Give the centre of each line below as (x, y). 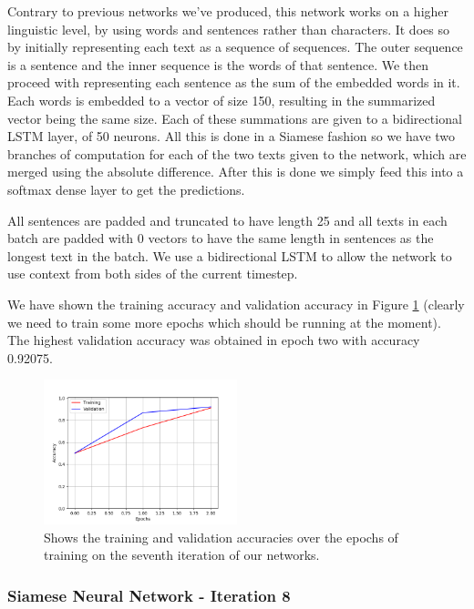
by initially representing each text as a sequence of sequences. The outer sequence (235, 47)
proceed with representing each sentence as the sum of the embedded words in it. (234, 82)
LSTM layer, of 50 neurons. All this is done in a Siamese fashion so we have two (232, 136)
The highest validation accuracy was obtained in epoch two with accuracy (214, 340)
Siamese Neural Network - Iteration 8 (149, 595)
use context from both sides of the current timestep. (153, 274)
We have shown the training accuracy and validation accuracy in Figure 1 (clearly (236, 304)
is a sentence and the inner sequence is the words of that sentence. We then (218, 64)
